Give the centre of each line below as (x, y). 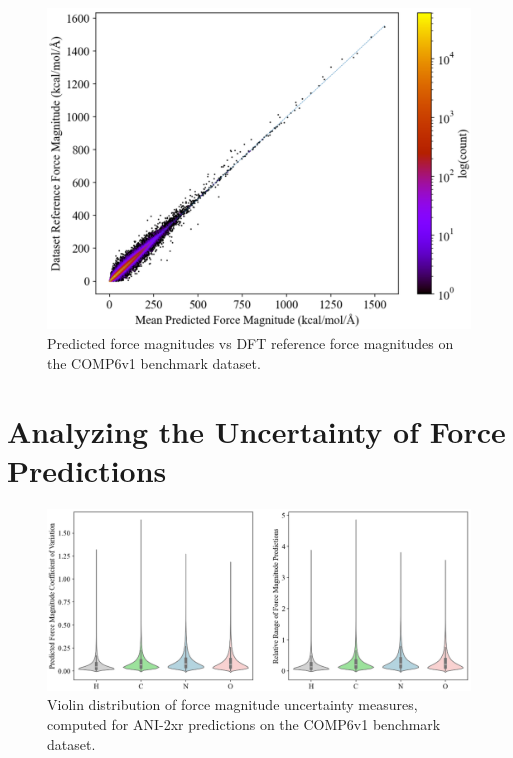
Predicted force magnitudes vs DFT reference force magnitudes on (250, 342)
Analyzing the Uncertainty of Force (256, 431)
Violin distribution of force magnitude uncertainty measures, (232, 704)
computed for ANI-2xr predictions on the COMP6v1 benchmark (244, 723)
